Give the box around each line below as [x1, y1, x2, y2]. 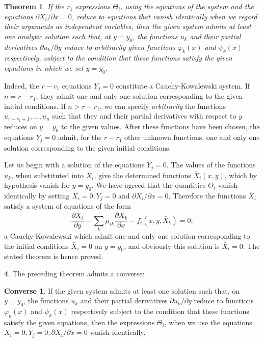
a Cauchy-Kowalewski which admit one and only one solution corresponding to [4, 231, 250, 241]
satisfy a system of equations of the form [4, 201, 131, 211]
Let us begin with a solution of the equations [4, 159, 145, 170]
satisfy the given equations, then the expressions [4, 317, 155, 327]
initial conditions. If [4, 100, 66, 111]
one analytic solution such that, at [4, 31, 111, 41]
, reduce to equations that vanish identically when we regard [71, 11, 257, 21]
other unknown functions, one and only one [124, 132, 260, 142]
